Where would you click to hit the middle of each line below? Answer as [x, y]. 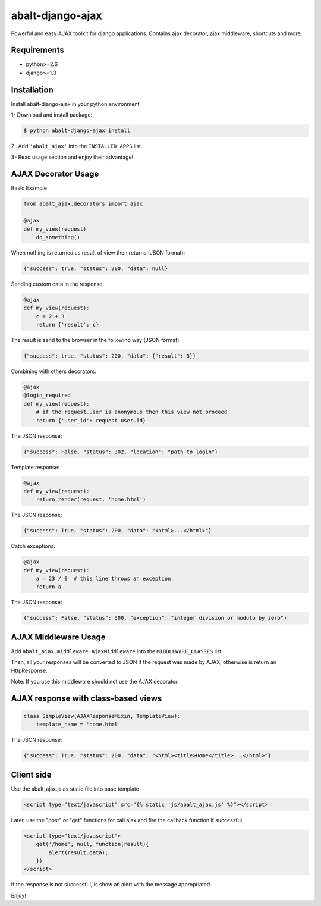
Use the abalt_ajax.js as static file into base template [75, 789]
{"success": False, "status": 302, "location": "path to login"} [121, 452]
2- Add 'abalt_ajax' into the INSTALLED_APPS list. [77, 146]
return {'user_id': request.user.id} [91, 420]
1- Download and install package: [52, 115]
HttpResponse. [29, 670]
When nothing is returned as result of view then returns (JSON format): [98, 252]
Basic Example [29, 188]
